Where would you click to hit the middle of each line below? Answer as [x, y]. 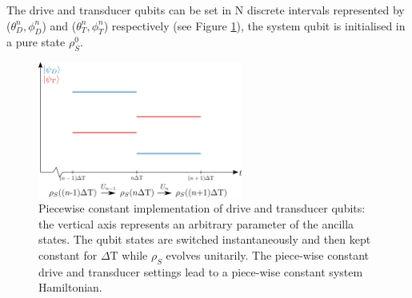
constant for [68, 254]
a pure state [36, 42]
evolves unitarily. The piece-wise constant [268, 254]
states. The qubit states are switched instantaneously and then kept [205, 239]
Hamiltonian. [70, 287]
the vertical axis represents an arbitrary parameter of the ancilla [196, 223]
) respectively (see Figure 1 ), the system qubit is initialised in [254, 25]
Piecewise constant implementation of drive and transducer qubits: [202, 208]
